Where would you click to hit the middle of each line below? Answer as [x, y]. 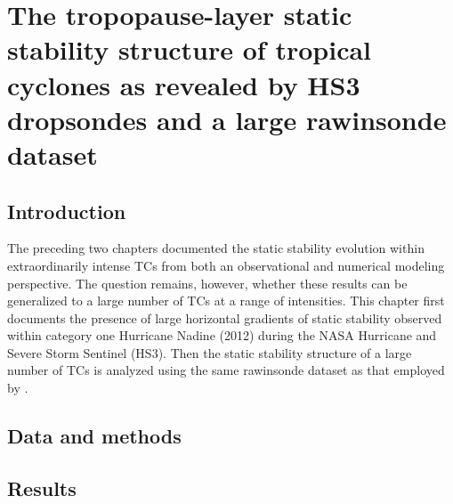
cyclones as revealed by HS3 [184, 84]
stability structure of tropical [190, 49]
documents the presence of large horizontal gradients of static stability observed [225, 317]
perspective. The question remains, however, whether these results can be [207, 283]
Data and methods [94, 436]
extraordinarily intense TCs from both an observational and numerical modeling [226, 265]
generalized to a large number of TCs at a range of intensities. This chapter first [226, 301]
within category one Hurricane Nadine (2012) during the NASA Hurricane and [222, 335]
